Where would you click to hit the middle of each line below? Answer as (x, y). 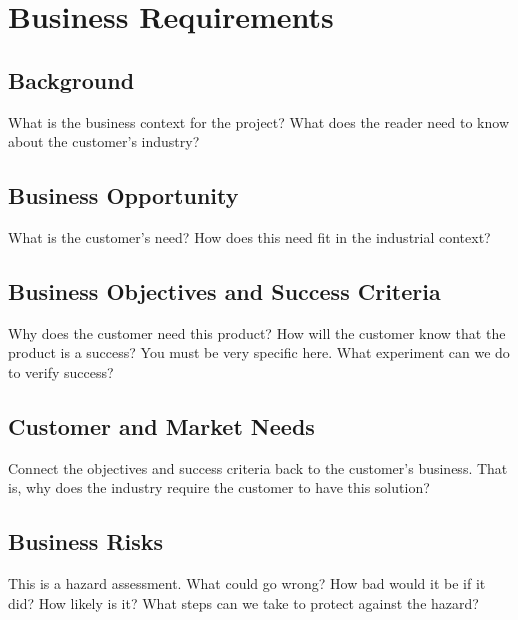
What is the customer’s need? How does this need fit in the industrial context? (249, 236)
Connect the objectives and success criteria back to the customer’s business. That (258, 467)
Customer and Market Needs (161, 425)
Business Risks (86, 541)
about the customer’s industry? (104, 141)
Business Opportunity (123, 195)
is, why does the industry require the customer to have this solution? (219, 487)
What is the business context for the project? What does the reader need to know (259, 121)
